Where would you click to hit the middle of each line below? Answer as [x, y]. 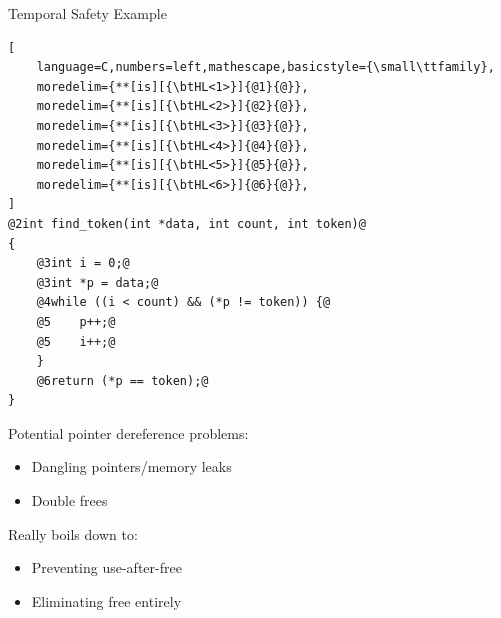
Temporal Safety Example [87, 13]
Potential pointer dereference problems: [128, 432]
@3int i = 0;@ [83, 263]
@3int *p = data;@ [97, 282]
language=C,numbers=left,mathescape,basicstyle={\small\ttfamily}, [265, 67]
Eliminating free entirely [106, 600]
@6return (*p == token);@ [122, 380]
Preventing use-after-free [106, 567]
